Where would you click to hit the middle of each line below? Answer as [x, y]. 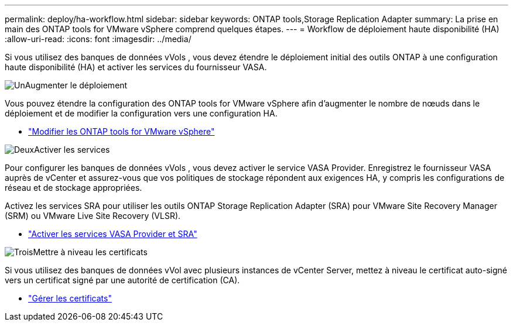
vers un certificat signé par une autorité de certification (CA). [122, 280]
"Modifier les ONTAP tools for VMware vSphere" [122, 131]
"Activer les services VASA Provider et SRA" [113, 234]
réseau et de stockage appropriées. [73, 188]
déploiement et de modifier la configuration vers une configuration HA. [141, 113]
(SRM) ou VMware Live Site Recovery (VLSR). [93, 216]
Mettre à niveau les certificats [90, 252]
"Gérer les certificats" [70, 298]
